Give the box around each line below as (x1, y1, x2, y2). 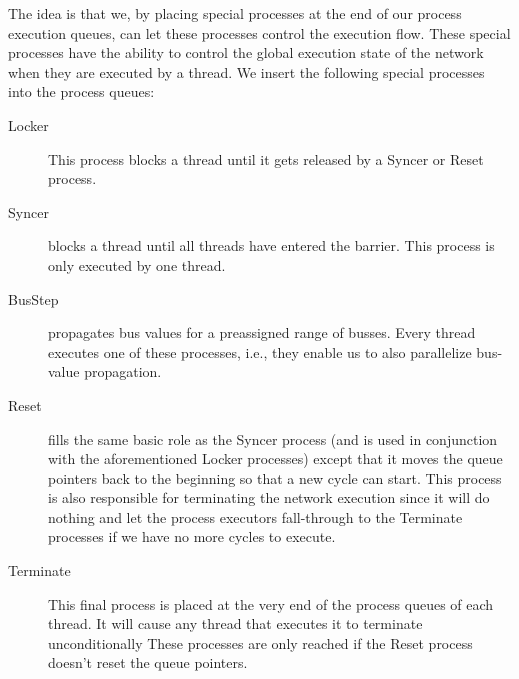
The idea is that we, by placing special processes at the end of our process (8, 3, 462, 23)
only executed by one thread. (48, 254, 226, 275)
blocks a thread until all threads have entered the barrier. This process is (48, 235, 495, 256)
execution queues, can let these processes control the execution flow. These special (8, 22, 511, 43)
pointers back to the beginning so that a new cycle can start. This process (48, 467, 502, 488)
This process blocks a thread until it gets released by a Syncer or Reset (48, 148, 484, 169)
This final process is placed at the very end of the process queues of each (48, 593, 494, 614)
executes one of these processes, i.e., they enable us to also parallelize (48, 341, 472, 362)
